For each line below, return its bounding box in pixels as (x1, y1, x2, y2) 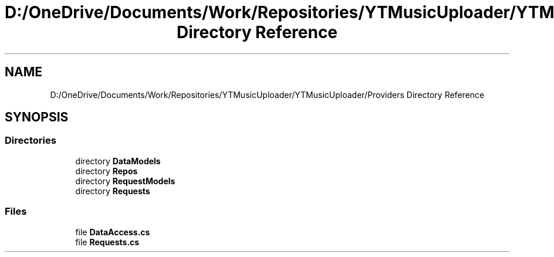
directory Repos (75, 165, 138, 176)
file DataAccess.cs (75, 226, 150, 237)
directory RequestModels (75, 175, 175, 186)
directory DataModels (75, 155, 161, 166)
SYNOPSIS (5, 110, 69, 125)
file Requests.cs (75, 236, 140, 247)
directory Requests (75, 185, 150, 196)
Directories (5, 134, 56, 147)
